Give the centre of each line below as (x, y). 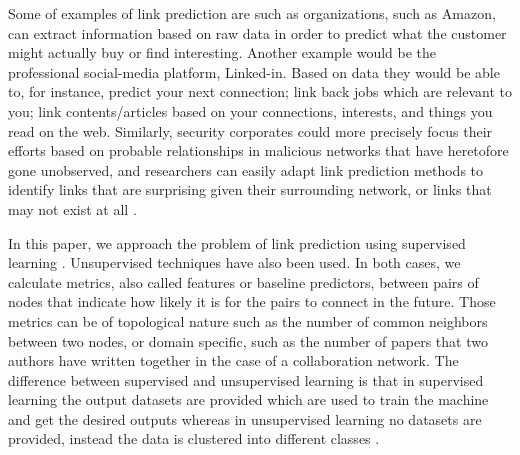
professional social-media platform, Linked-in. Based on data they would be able (254, 71)
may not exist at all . (72, 208)
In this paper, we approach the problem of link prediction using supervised (237, 242)
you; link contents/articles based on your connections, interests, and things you (250, 110)
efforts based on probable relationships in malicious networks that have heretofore (258, 150)
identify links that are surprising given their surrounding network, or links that (250, 189)
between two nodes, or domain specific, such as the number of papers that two (248, 340)
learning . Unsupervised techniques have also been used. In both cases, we (234, 262)
